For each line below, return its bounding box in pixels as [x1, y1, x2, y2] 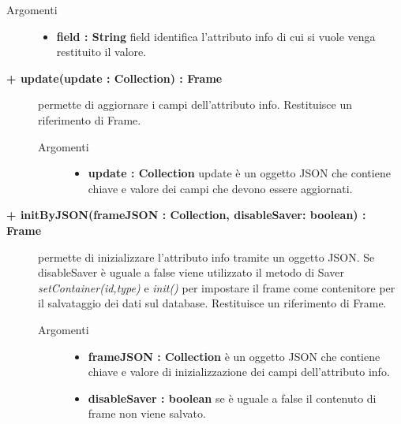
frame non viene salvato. [88, 405, 206, 422]
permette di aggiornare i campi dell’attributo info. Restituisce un [38, 96, 352, 113]
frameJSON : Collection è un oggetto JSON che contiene [88, 348, 380, 364]
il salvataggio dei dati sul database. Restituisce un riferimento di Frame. [38, 295, 387, 311]
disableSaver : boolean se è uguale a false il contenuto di [88, 389, 377, 406]
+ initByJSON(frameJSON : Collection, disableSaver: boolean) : [6, 206, 366, 223]
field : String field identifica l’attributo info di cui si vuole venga [56, 28, 376, 44]
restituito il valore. [56, 43, 147, 60]
